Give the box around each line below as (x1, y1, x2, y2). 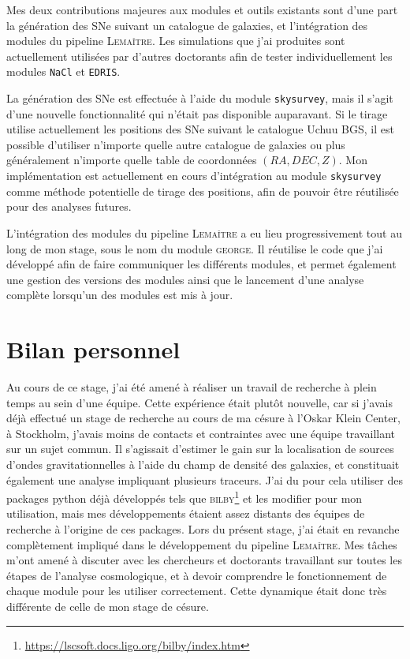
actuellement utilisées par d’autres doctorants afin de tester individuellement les (6, 47, 393, 64)
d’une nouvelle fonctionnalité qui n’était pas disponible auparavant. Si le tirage (6, 105, 388, 122)
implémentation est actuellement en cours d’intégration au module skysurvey (6, 167, 382, 184)
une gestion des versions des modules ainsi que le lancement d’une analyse (6, 271, 364, 287)
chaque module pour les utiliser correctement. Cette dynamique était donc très (6, 582, 387, 599)
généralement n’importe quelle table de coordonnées (6, 152, 257, 168)
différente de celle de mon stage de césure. (6, 597, 209, 614)
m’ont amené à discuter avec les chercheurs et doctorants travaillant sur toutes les (6, 552, 402, 568)
